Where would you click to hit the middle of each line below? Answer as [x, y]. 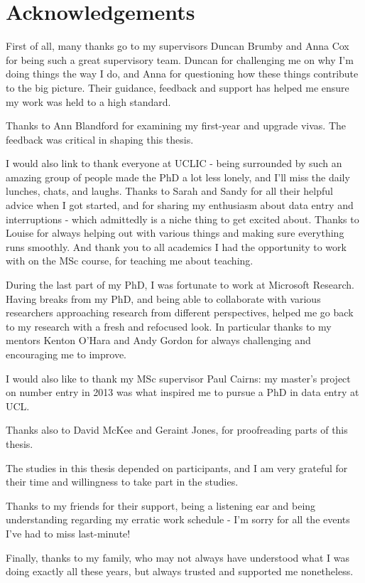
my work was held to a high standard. [88, 101]
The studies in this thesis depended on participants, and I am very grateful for [177, 467]
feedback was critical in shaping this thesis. [100, 139]
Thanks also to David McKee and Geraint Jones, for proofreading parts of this [177, 430]
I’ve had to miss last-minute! [68, 533]
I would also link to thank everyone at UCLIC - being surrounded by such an [174, 163]
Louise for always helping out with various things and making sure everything [175, 233]
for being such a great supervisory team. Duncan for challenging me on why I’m [180, 59]
